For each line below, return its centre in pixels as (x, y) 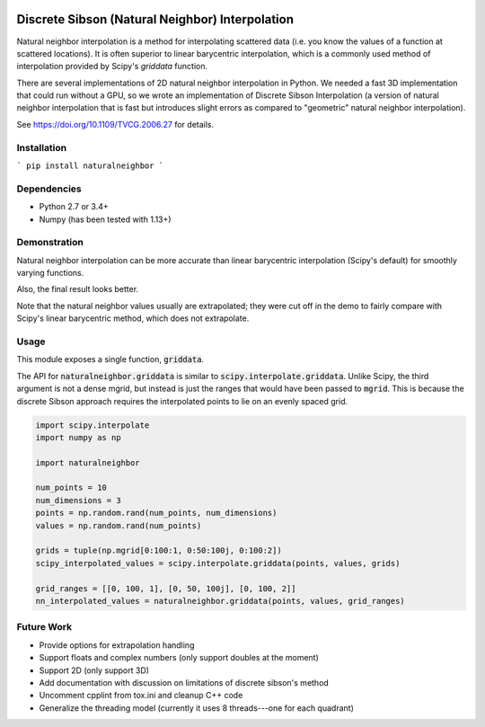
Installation (42, 147)
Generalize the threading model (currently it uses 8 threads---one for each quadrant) (196, 708)
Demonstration (50, 243)
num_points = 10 (71, 488)
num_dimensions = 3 (78, 500)
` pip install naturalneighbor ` (90, 166)
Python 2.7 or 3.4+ (74, 207)
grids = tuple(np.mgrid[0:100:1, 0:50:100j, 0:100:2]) (159, 551)
